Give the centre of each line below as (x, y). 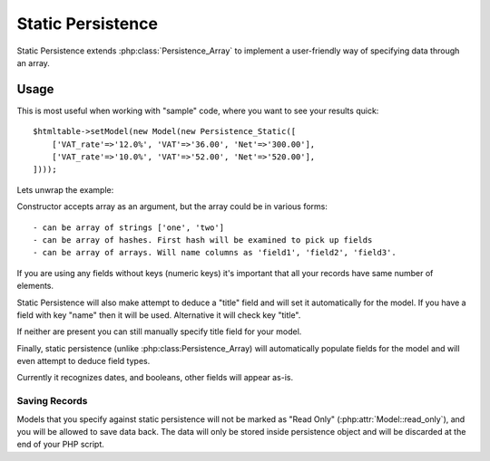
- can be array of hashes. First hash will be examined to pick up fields (203, 240)
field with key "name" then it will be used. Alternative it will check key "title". (159, 315)
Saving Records (52, 401)
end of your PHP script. (60, 445)
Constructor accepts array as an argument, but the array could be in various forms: (172, 206)
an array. (33, 62)
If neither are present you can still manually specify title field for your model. (159, 331)
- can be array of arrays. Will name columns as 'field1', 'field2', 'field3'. (215, 253)
